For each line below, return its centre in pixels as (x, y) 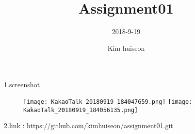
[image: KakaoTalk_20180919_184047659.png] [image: (108, 102)
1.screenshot (22, 85)
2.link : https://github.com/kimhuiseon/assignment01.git (89, 125)
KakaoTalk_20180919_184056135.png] (81, 110)
